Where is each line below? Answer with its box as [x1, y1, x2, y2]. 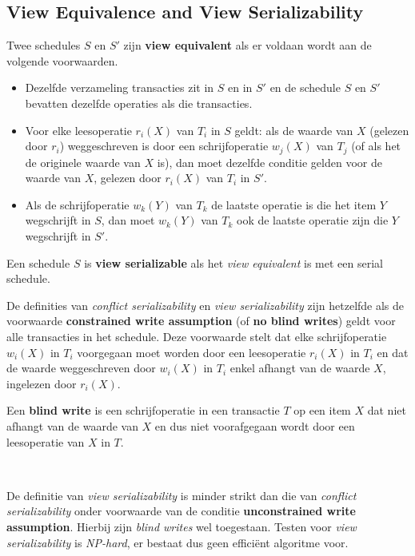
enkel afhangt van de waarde [229, 359, 370, 376]
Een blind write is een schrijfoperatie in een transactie [6, 402, 280, 419]
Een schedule [6, 254, 70, 271]
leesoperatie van [6, 433, 85, 450]
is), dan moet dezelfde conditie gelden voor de [157, 153, 382, 170]
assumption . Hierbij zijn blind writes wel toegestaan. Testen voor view [6, 518, 357, 534]
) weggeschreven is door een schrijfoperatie [59, 137, 269, 154]
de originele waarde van [25, 153, 141, 170]
